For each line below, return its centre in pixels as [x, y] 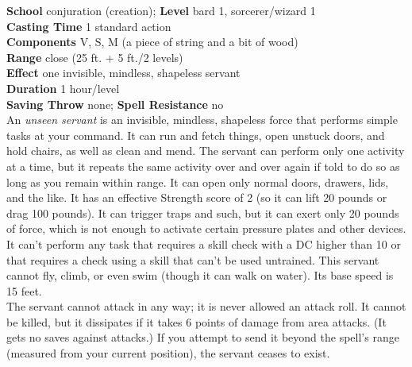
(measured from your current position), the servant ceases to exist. [168, 353]
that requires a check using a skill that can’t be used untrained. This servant [193, 259]
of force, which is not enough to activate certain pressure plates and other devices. [206, 228]
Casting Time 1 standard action [89, 26]
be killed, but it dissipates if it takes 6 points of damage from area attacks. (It [196, 321]
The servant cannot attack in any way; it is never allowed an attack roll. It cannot [206, 306]
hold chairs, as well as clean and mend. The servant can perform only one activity [206, 151]
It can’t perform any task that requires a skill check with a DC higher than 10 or [204, 243]
